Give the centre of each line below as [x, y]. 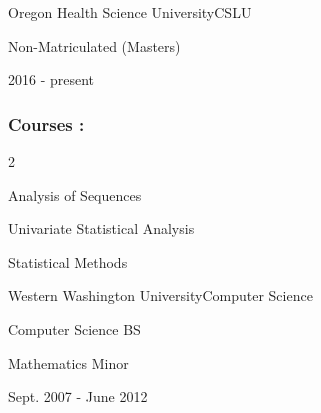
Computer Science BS [74, 328]
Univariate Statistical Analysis [101, 228]
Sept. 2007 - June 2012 [78, 396]
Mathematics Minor [68, 362]
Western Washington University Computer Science [160, 295]
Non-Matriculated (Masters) [94, 45]
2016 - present [51, 79]
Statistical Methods [68, 261]
